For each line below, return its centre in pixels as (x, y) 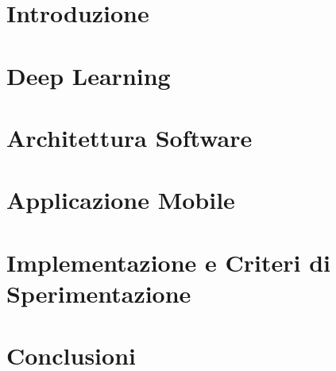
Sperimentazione (99, 293)
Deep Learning (89, 75)
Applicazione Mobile (121, 200)
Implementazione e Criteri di (169, 262)
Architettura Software (129, 137)
